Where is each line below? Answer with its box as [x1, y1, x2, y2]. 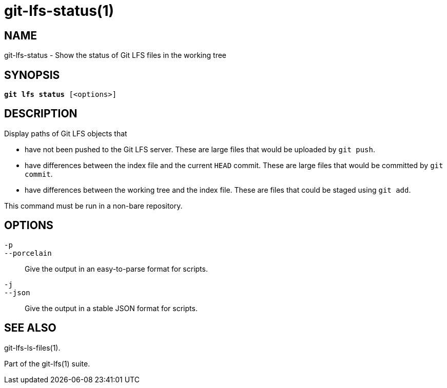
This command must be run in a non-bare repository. [4, 201, 183, 210]
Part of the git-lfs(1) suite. [4, 359, 90, 368]
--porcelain [4, 249, 52, 257]
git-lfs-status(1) [4, 2, 114, 19]
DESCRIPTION [4, 107, 77, 120]
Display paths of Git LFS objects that [4, 129, 127, 138]
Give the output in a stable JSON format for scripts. [25, 303, 198, 313]
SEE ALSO [4, 321, 56, 335]
